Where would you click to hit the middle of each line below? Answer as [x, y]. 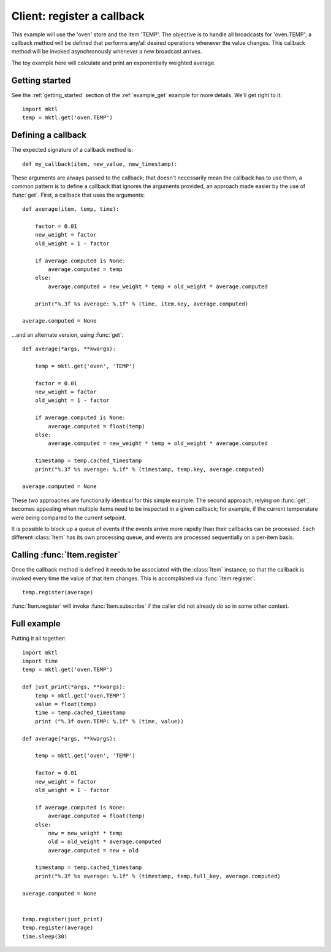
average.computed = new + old [93, 850]
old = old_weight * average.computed [105, 842]
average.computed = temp [85, 269]
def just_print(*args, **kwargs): [74, 687]
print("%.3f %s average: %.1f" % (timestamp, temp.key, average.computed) [150, 469]
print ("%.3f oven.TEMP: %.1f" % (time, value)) [109, 721]
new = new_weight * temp [85, 833]
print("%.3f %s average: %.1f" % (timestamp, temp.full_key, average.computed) [158, 876]
